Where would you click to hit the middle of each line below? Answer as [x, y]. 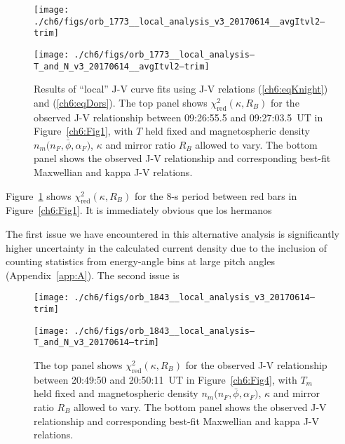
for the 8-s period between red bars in [216, 195]
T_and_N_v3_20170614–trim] [96, 343]
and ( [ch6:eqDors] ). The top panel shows [121, 102]
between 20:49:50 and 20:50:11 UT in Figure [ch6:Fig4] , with [165, 379]
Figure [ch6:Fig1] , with [83, 131]
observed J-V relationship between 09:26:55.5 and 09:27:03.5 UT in [178, 117]
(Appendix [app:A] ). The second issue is [93, 275]
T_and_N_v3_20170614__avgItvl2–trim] [122, 66]
